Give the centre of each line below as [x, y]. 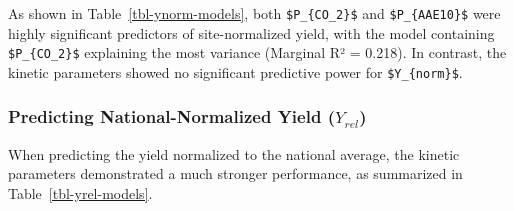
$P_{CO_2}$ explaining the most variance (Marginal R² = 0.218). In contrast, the [257, 52]
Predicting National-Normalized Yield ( [171, 116]
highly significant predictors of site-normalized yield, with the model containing [251, 32]
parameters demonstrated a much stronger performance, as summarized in [235, 173]
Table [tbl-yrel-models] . [80, 192]
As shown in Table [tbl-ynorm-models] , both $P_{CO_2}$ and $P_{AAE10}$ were [254, 13]
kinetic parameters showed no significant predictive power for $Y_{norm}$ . [235, 71]
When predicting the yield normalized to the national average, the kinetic [234, 153]
